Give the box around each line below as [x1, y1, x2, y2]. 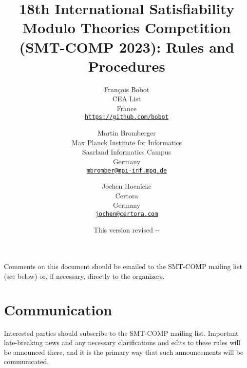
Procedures [88, 56, 165, 76]
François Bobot [104, 84, 150, 94]
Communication [4, 299, 113, 319]
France [116, 103, 137, 113]
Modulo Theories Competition [22, 18, 231, 38]
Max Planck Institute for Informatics [71, 137, 182, 147]
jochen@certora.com [95, 210, 158, 217]
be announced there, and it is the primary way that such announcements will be [4, 347, 244, 357]
